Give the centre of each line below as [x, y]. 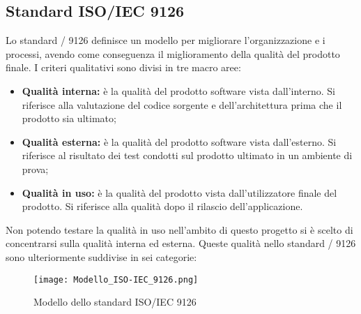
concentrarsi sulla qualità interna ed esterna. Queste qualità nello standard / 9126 [181, 243]
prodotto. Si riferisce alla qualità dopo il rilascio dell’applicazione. [162, 206]
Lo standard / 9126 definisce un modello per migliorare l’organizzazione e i [166, 40]
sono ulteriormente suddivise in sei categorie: [101, 256]
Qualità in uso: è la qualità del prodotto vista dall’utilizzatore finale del [179, 192]
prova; [35, 169]
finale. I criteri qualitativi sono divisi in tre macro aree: [123, 67]
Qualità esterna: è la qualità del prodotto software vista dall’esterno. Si [179, 141]
